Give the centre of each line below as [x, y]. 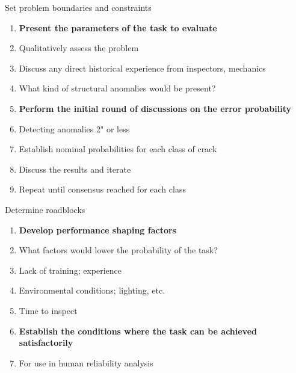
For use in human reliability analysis [86, 362]
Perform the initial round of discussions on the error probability [155, 108]
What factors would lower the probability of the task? [118, 250]
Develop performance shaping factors [97, 230]
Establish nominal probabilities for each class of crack [118, 149]
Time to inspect [48, 310]
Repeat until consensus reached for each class [102, 189]
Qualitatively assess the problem [79, 48]
